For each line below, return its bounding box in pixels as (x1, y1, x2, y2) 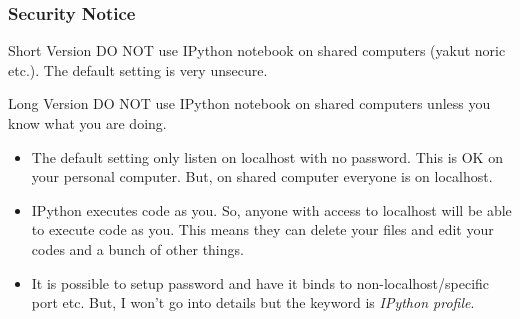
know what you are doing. (8, 113, 167, 133)
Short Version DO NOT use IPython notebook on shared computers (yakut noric (8, 40, 506, 61)
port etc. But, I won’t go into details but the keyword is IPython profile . (31, 292, 475, 313)
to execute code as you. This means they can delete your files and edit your (31, 219, 494, 240)
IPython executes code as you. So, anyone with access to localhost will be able (31, 199, 512, 220)
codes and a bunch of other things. (31, 238, 244, 259)
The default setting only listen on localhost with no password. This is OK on (31, 146, 503, 167)
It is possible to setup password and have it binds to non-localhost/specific (31, 272, 490, 293)
